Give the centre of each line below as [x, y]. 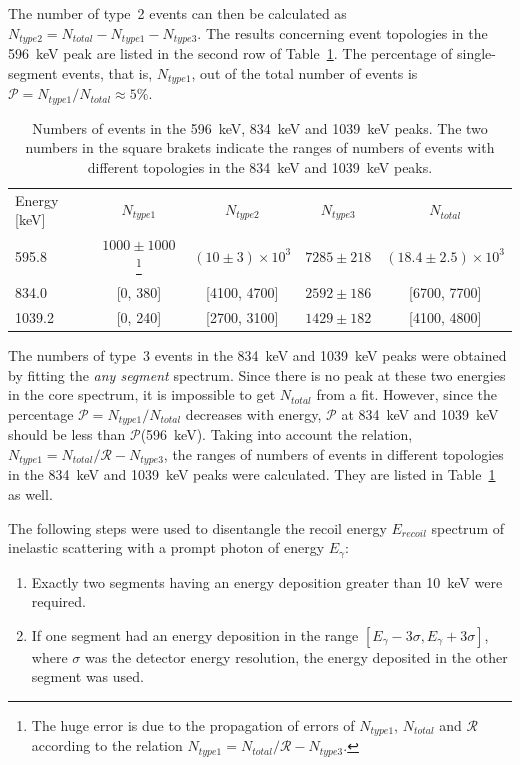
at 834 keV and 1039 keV [420, 413]
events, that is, [107, 72]
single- [476, 53]
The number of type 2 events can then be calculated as [177, 13]
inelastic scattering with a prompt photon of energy [166, 547]
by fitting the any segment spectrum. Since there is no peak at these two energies [257, 374]
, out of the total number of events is [304, 72]
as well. [30, 493]
